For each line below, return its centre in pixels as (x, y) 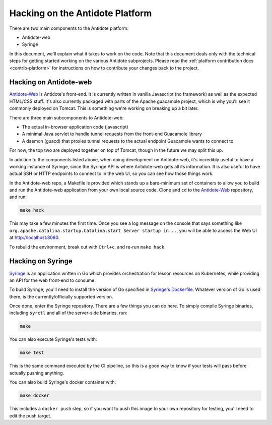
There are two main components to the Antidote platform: (69, 28)
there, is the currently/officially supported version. (61, 296)
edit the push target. (30, 415)
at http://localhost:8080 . (35, 237)
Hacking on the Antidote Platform (81, 13)
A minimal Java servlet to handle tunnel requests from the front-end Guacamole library (112, 134)
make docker (35, 396)
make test (32, 353)
